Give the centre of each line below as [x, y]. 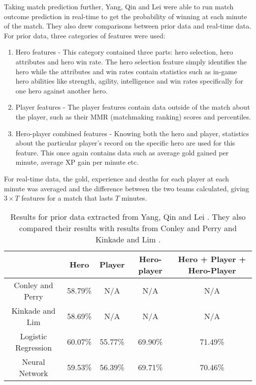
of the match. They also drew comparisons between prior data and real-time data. [128, 26]
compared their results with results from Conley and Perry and [128, 228]
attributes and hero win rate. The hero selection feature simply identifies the [131, 61]
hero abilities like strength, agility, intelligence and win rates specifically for [129, 81]
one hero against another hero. [62, 90]
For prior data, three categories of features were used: [85, 35]
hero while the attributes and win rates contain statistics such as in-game [126, 71]
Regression [33, 347]
